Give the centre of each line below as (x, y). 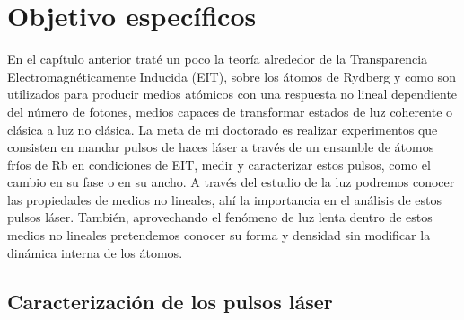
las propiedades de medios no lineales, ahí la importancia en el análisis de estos (225, 199)
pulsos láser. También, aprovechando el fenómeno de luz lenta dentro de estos (220, 217)
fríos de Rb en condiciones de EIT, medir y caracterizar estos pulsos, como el (219, 164)
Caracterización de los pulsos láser (170, 301)
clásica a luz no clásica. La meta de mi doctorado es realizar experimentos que (223, 129)
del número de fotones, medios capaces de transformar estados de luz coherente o (230, 111)
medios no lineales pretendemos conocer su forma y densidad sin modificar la (219, 235)
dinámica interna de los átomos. (95, 252)
